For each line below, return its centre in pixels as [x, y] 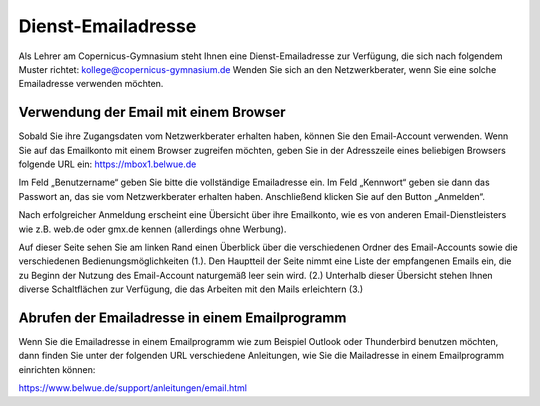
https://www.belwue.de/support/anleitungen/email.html [132, 388]
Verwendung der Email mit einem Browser [152, 112]
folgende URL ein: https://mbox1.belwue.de [107, 164]
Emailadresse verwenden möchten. [91, 84]
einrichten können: [57, 369]
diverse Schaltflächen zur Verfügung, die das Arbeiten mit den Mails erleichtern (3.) [191, 289]
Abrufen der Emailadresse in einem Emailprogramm [182, 317]
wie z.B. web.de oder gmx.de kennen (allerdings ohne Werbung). [152, 229]
